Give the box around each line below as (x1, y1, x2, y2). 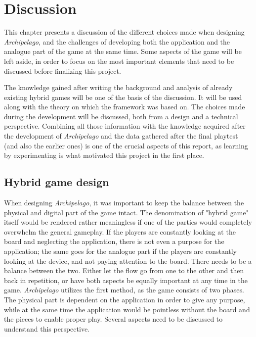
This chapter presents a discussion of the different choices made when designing (4, 27, 245, 37)
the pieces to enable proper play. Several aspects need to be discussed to (4, 314, 223, 324)
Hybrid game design (4, 174, 109, 190)
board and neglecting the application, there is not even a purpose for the (4, 236, 224, 246)
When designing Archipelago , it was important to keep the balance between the (4, 197, 244, 208)
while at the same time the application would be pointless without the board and (4, 304, 250, 314)
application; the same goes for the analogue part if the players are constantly (4, 246, 237, 256)
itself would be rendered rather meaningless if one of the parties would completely (4, 217, 252, 227)
